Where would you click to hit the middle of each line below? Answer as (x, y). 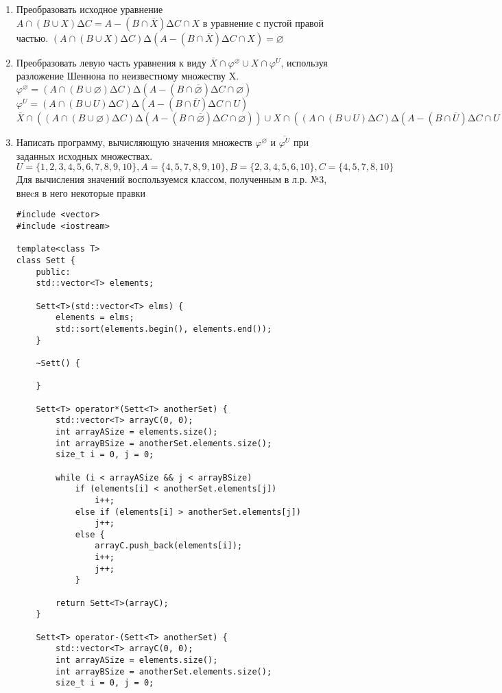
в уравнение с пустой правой (263, 22)
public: (53, 272)
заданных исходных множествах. (84, 155)
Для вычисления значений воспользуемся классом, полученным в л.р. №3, (171, 179)
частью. (32, 37)
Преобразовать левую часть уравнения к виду (111, 62)
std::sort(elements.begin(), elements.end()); (164, 329)
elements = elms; (95, 318)
